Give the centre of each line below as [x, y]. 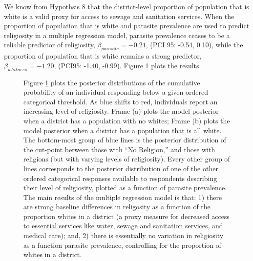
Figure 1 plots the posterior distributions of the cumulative [112, 82]
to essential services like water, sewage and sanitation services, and [123, 226]
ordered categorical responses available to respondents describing [120, 178]
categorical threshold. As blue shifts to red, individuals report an [121, 101]
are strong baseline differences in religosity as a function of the [117, 207]
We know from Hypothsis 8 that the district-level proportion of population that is [126, 6]
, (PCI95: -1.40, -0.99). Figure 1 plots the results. [127, 65]
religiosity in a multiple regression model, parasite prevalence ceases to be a [117, 35]
